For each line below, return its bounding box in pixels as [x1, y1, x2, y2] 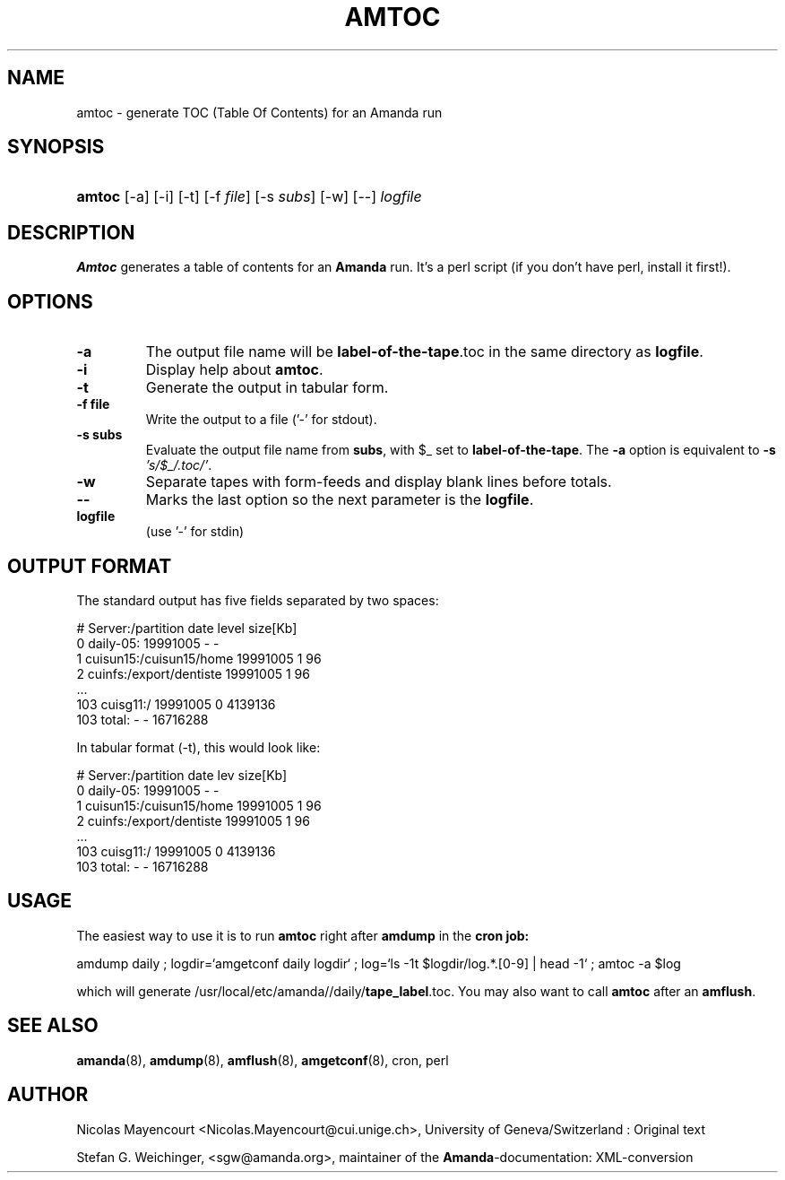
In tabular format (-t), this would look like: [76, 739, 321, 755]
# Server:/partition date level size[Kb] [76, 620, 298, 636]
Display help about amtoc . [145, 360, 323, 379]
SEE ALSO [7, 1014, 99, 1037]
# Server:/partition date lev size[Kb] [76, 767, 288, 783]
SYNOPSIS [7, 135, 105, 159]
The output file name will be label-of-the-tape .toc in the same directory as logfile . [145, 343, 703, 361]
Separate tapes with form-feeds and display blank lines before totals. [145, 473, 612, 491]
